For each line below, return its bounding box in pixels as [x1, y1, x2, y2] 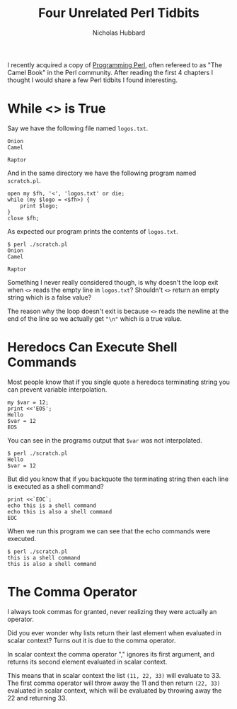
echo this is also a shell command [7, 508, 112, 515]
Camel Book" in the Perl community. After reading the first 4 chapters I [7, 68, 214, 76]
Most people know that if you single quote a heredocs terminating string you [7, 378, 230, 386]
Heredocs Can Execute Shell [7, 339, 178, 356]
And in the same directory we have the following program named [7, 169, 197, 177]
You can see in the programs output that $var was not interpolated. [7, 436, 203, 444]
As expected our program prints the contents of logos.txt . [7, 227, 178, 235]
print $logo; [20, 202, 59, 210]
